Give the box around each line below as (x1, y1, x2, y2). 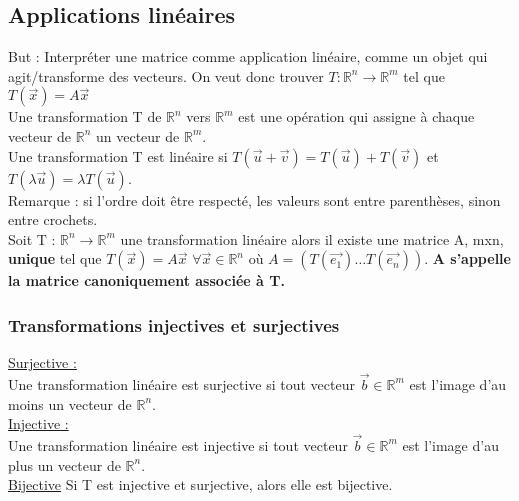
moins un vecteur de (8, 393, 132, 414)
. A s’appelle (424, 248, 511, 269)
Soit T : (8, 228, 56, 249)
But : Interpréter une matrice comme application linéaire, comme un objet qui (8, 46, 488, 67)
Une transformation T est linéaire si (8, 145, 228, 166)
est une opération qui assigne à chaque (238, 106, 475, 127)
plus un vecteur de (8, 454, 121, 475)
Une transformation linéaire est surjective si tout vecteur (8, 373, 355, 394)
